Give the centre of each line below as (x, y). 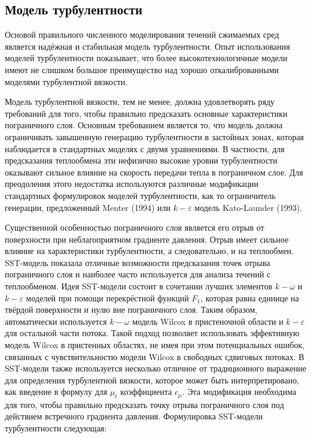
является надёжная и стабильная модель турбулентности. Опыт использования (147, 46)
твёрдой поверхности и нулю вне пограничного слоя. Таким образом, (131, 309)
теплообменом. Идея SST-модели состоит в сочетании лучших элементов (139, 286)
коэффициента (146, 392)
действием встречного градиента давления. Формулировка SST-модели (134, 416)
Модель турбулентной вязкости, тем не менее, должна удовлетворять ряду (140, 102)
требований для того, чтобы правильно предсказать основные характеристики (146, 113)
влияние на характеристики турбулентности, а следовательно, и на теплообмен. (150, 251)
